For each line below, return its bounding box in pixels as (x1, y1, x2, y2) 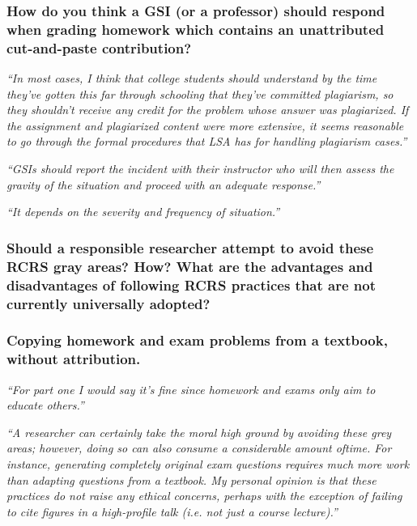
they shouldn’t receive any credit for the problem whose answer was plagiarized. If (6, 101, 409, 118)
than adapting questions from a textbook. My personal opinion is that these (6, 471, 377, 488)
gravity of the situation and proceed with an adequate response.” (6, 176, 321, 193)
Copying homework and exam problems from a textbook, (6, 330, 388, 350)
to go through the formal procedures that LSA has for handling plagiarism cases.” (6, 133, 407, 150)
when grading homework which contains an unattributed (6, 19, 385, 39)
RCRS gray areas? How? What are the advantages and (6, 256, 373, 276)
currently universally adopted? (6, 293, 211, 313)
